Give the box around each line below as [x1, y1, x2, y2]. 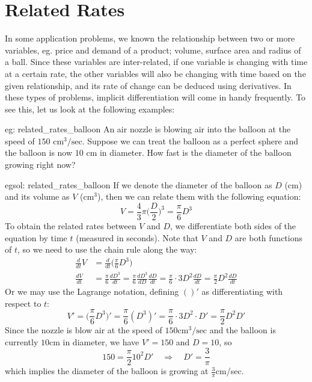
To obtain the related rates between [5, 219, 136, 232]
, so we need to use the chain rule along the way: [17, 243, 197, 256]
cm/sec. [215, 365, 244, 377]
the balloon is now [5, 146, 73, 159]
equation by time [5, 231, 67, 244]
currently [5, 335, 38, 348]
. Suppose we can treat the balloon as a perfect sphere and [82, 134, 298, 147]
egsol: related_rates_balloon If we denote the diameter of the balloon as [5, 178, 272, 191]
